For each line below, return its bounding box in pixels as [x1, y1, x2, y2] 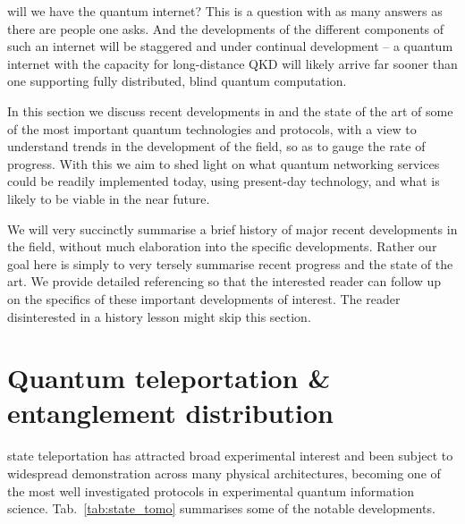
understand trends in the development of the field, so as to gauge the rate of [7, 137, 426, 156]
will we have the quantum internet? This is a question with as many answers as [7, 2, 443, 20]
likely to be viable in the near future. [7, 189, 210, 207]
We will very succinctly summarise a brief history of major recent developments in [7, 219, 458, 238]
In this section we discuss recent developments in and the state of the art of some [7, 101, 453, 120]
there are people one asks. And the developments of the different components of [7, 19, 444, 38]
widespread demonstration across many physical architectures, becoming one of [7, 464, 441, 482]
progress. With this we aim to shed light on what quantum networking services [7, 154, 440, 173]
